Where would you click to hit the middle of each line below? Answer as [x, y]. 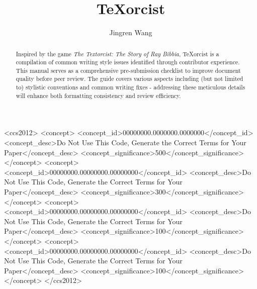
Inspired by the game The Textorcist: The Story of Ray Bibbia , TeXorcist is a [117, 54]
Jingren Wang [131, 32]
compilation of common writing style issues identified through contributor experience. [128, 62]
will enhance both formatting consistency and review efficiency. [98, 95]
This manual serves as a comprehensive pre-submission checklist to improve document [128, 70]
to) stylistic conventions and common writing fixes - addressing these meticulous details [131, 87]
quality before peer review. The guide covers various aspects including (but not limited [130, 79]
